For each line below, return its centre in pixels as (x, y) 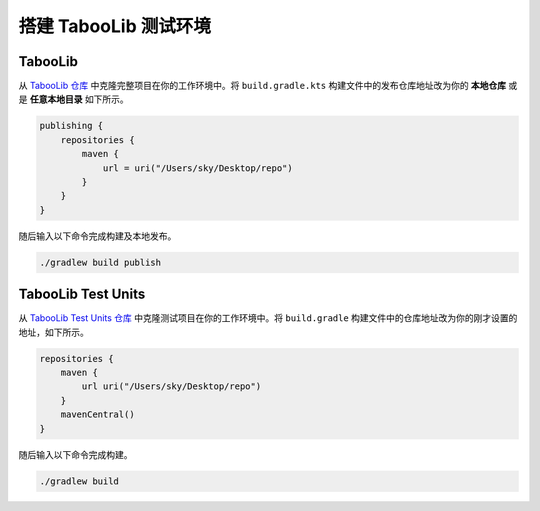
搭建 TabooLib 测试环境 (115, 26)
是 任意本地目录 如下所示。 (73, 99)
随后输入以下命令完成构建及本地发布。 (97, 236)
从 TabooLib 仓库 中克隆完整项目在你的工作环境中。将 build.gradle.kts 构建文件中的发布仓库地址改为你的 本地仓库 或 (268, 86)
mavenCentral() (97, 414)
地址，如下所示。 (53, 332)
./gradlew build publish (100, 262)
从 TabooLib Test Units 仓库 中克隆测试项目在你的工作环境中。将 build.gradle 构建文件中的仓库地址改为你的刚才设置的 (268, 318)
